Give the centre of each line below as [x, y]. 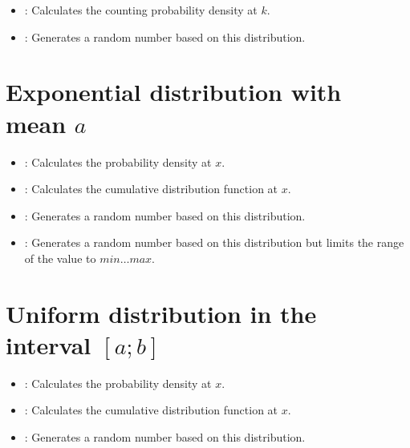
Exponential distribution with [174, 92]
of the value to [60, 258]
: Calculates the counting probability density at [141, 10]
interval [49, 344]
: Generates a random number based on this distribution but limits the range [214, 242]
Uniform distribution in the [161, 313]
